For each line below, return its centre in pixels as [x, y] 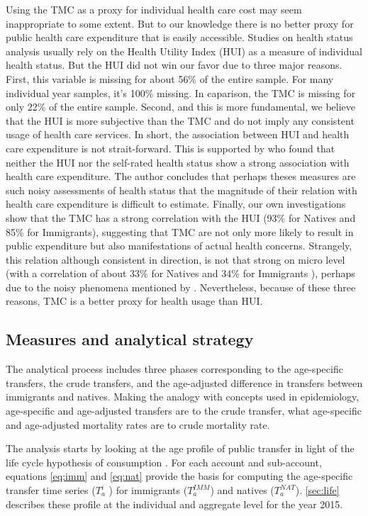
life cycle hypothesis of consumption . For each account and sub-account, [164, 462]
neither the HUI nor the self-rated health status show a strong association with [178, 162]
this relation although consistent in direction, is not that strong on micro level [175, 259]
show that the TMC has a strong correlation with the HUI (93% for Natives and [181, 217]
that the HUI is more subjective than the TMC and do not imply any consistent [180, 120]
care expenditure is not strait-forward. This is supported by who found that [171, 148]
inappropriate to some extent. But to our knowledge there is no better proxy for [180, 23]
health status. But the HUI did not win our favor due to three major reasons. [174, 65]
